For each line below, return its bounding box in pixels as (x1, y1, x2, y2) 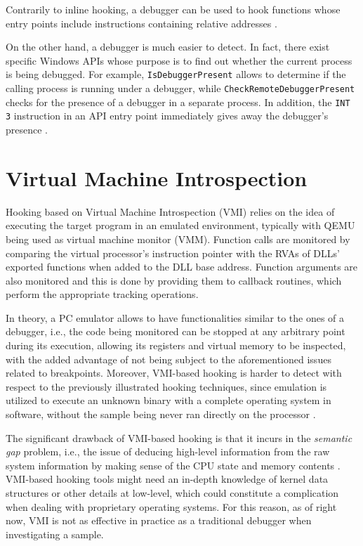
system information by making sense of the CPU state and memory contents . (6, 457, 341, 472)
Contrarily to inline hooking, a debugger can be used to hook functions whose (6, 2, 341, 16)
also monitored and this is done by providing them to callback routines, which (6, 273, 342, 287)
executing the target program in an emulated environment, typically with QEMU (6, 218, 355, 233)
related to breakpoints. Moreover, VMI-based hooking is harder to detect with (6, 365, 342, 380)
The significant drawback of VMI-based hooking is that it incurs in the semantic (6, 430, 352, 445)
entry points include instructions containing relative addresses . (6, 15, 277, 30)
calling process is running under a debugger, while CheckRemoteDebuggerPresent (6, 81, 355, 96)
